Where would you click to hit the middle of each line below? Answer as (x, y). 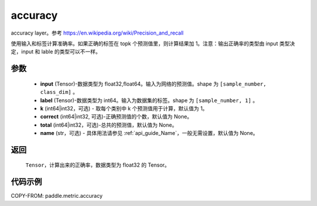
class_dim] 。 (59, 92)
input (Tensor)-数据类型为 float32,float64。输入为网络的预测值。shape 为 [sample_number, (153, 84)
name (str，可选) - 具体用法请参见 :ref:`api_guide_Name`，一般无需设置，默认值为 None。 (149, 133)
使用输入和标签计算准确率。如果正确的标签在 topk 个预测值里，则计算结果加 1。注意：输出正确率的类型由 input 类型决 (153, 43)
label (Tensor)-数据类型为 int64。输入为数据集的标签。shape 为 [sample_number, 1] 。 (149, 100)
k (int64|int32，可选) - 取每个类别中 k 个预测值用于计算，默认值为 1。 (124, 108)
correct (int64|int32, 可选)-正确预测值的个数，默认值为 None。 (116, 117)
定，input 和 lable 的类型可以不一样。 (56, 52)
